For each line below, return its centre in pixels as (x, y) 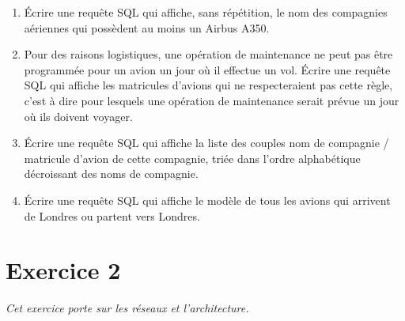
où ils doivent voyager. (78, 116)
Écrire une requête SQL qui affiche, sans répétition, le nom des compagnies (206, 12)
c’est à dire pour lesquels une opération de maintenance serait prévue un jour (212, 100)
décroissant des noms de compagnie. (111, 174)
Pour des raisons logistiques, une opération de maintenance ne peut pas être (208, 54)
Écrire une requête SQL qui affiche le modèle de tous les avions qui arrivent (207, 200)
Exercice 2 (63, 270)
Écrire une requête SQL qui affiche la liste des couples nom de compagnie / (206, 143)
